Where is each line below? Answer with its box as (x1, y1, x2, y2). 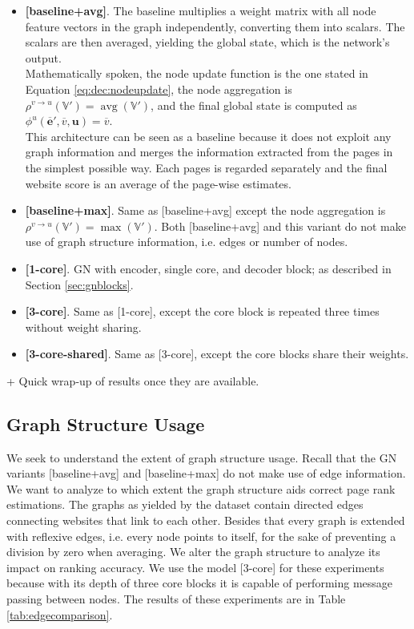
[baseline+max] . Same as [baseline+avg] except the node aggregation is (25, 202, 386, 219)
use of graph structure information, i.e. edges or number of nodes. (25, 233, 348, 250)
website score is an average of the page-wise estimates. (25, 175, 291, 192)
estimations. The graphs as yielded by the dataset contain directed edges (6, 496, 364, 513)
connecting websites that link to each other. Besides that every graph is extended (6, 512, 405, 529)
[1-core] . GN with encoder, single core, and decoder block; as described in (25, 260, 392, 276)
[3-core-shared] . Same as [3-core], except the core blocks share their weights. (25, 345, 409, 362)
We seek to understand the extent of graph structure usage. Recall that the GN (6, 449, 397, 466)
